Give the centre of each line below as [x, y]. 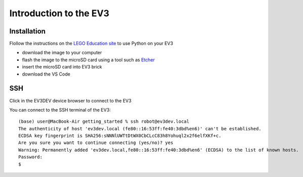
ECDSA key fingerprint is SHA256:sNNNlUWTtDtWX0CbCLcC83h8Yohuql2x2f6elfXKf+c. [120, 136]
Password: [30, 157]
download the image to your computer [62, 53]
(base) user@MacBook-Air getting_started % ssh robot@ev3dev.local [104, 121]
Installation [27, 31]
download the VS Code [46, 74]
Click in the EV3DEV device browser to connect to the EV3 [70, 100]
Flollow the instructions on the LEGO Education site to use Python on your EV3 [91, 44]
